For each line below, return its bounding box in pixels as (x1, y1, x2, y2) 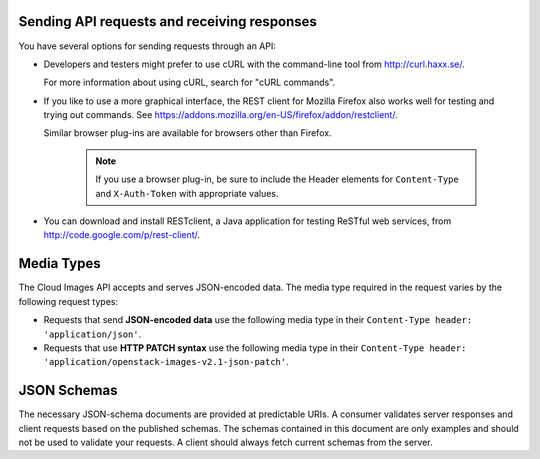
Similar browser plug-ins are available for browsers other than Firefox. (43, 127, 332, 139)
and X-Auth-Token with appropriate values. (95, 187, 279, 199)
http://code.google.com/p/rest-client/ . (43, 229, 200, 241)
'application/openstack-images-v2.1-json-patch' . (43, 356, 289, 368)
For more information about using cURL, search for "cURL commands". (43, 76, 336, 89)
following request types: (18, 295, 119, 307)
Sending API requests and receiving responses (18, 13, 317, 30)
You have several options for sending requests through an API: (18, 40, 277, 52)
